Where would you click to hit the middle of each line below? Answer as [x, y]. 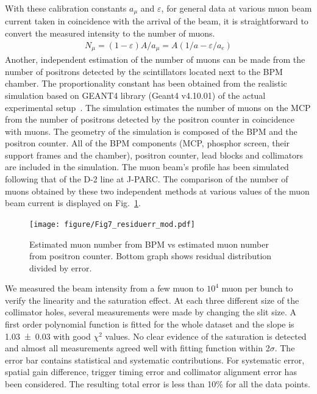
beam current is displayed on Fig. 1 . [73, 203]
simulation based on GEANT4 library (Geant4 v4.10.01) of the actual [135, 95]
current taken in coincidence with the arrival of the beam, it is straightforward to [157, 21]
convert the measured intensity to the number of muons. [110, 33]
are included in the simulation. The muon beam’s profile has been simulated [147, 167]
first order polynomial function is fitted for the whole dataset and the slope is [150, 324]
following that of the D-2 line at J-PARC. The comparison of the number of [147, 179]
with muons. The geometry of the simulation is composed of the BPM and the [151, 131]
